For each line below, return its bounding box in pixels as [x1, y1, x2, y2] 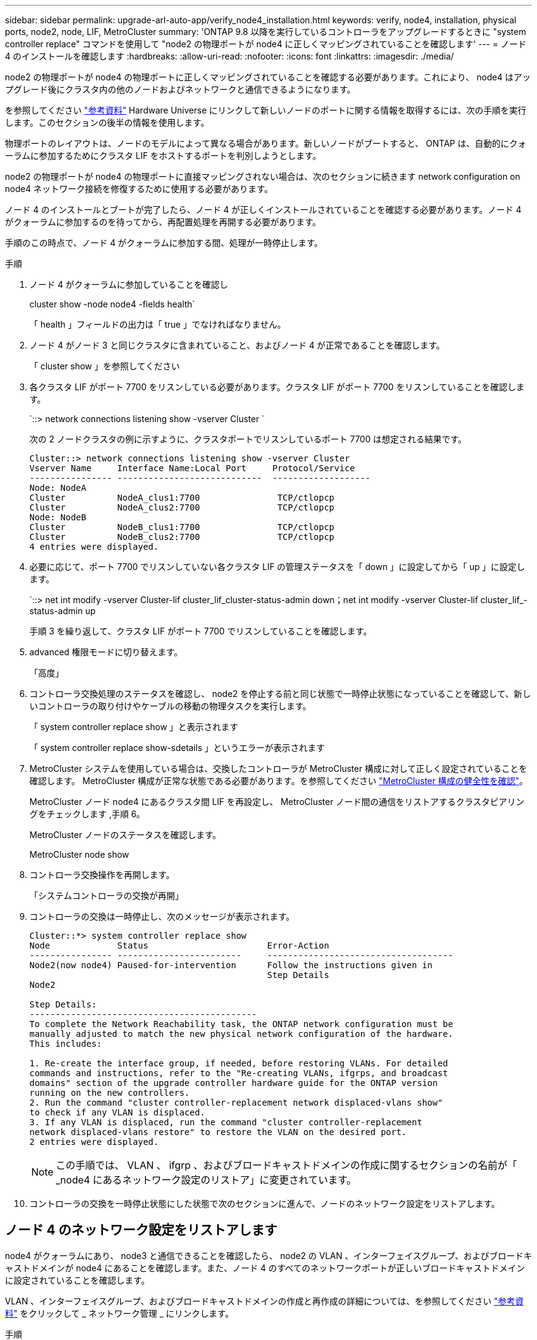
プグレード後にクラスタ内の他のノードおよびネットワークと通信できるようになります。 [5, 84, 356, 94]
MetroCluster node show [29, 849, 129, 860]
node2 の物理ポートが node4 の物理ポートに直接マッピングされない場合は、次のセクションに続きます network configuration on [5, 171, 520, 182]
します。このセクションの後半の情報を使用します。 [5, 117, 210, 128]
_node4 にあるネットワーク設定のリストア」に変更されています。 [56, 1174, 357, 1186]
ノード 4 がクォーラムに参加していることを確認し [29, 279, 229, 290]
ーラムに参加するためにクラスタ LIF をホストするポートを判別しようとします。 [5, 150, 321, 161]
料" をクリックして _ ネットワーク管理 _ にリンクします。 [5, 1307, 234, 1319]
